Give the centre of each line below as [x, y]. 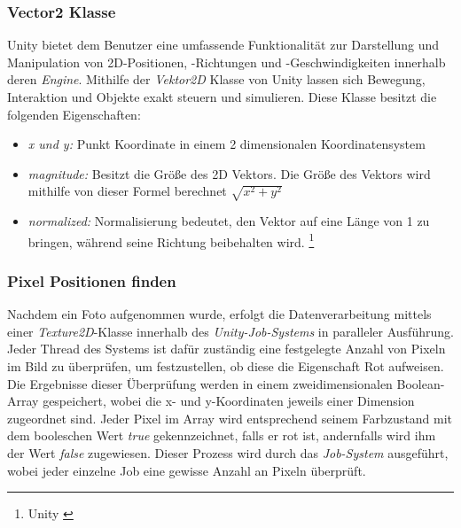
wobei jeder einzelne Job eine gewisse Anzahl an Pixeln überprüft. [187, 470]
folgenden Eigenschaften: [74, 114]
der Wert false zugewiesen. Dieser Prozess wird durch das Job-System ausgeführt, [228, 452]
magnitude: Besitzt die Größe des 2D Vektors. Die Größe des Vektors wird [229, 173]
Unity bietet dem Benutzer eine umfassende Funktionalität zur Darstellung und [223, 45]
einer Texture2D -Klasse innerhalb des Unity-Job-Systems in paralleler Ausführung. [230, 331]
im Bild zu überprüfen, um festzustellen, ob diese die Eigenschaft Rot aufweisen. [226, 365]
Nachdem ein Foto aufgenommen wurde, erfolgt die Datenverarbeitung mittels [219, 314]
